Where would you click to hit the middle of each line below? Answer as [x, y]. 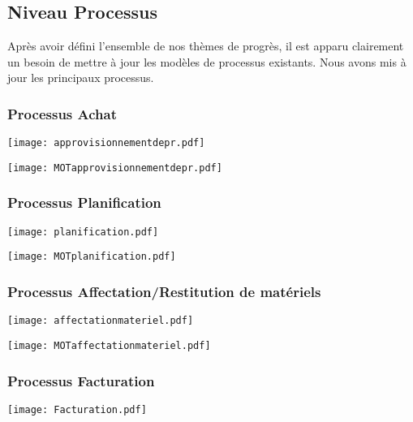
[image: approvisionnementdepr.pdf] [106, 143]
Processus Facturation [81, 380]
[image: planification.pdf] [83, 232]
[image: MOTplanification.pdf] [92, 257]
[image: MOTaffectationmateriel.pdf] [109, 345]
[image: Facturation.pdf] [77, 409]
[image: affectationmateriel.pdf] [101, 321]
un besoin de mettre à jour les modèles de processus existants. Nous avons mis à [207, 61]
